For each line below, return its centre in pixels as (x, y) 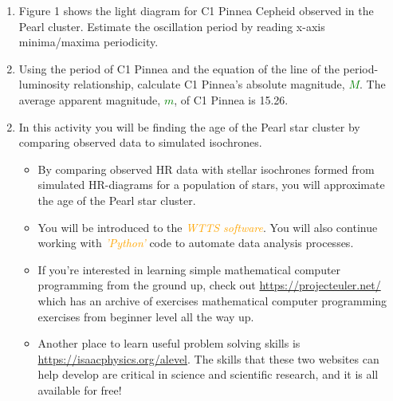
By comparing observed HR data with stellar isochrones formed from (206, 169)
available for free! (80, 389)
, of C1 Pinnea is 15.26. (231, 99)
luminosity (44, 84)
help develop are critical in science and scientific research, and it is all (208, 374)
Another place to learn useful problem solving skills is (169, 343)
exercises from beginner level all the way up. (146, 316)
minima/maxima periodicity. (88, 42)
